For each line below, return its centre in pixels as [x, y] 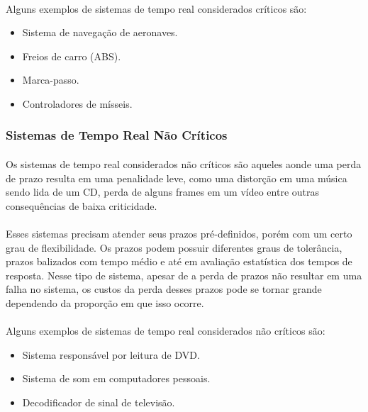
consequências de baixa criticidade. [82, 205]
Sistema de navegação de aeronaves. [100, 32]
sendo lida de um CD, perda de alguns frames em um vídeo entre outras [163, 192]
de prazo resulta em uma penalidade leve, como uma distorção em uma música [177, 178]
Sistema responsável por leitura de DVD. [111, 354]
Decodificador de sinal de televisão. [99, 402]
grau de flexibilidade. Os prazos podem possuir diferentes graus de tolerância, [174, 247]
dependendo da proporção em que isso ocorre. [105, 302]
